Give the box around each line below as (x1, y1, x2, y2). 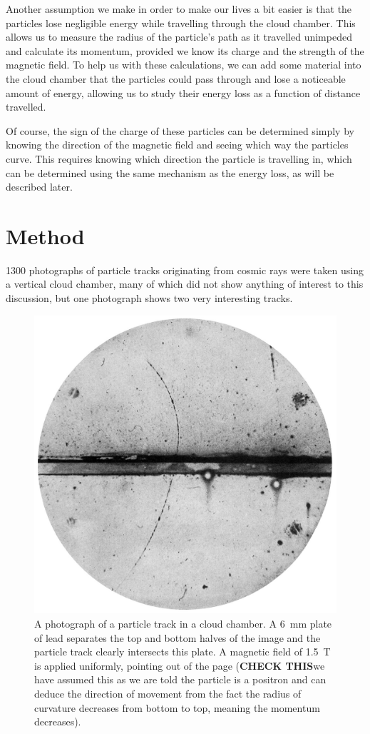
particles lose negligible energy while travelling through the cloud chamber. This (6, 15, 356, 30)
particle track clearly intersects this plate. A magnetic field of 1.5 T (34, 644, 331, 659)
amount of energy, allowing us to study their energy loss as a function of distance (6, 85, 361, 100)
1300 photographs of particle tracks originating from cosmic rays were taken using (6, 262, 364, 277)
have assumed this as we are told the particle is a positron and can (34, 672, 327, 687)
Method (6, 221, 85, 250)
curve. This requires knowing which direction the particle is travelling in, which (6, 151, 352, 166)
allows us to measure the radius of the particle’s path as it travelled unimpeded (6, 29, 352, 44)
